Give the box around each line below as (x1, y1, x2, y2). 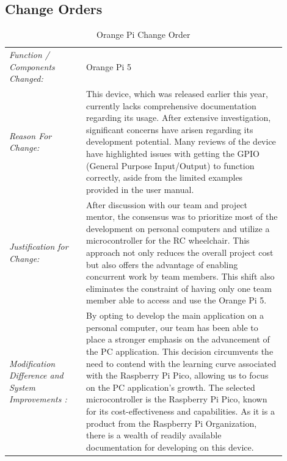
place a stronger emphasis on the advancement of (85, 333, 270, 346)
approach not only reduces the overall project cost (85, 246, 274, 259)
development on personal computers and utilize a (85, 222, 270, 234)
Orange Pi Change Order (96, 28, 191, 41)
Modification (9, 357, 56, 369)
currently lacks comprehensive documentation (85, 99, 256, 112)
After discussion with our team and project (85, 198, 248, 211)
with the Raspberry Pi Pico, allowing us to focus (85, 369, 269, 382)
